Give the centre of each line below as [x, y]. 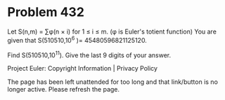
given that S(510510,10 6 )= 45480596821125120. [77, 39]
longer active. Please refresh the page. [64, 90]
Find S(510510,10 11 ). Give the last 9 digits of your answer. [89, 55]
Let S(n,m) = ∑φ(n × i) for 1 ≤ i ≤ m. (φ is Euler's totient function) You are [112, 31]
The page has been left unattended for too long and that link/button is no [112, 82]
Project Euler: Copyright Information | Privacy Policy [83, 69]
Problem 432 [46, 12]
